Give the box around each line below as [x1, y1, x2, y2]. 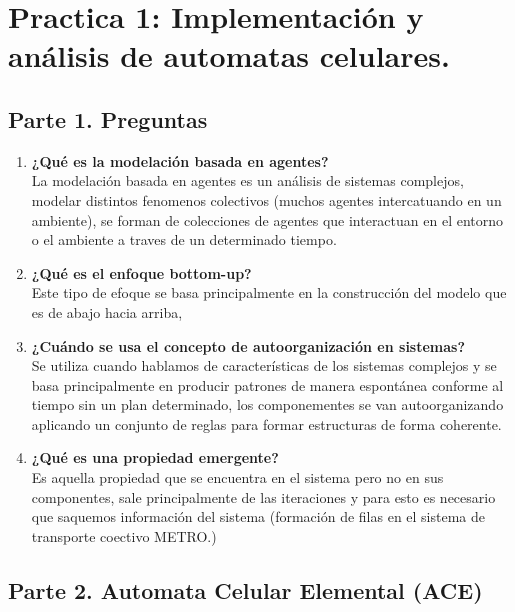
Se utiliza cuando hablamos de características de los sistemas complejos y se [31, 355, 497, 376]
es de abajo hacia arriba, [31, 301, 183, 322]
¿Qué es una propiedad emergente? [31, 447, 279, 468]
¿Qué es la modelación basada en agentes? [31, 150, 329, 171]
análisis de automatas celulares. [8, 35, 450, 76]
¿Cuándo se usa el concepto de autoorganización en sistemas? [31, 335, 466, 356]
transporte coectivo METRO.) [31, 525, 217, 546]
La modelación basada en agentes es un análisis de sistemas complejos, [31, 170, 464, 191]
